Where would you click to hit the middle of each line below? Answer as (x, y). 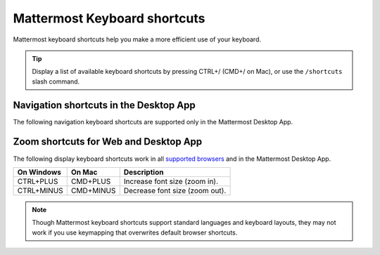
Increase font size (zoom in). (171, 181)
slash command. (56, 81)
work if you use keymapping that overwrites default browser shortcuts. (135, 233)
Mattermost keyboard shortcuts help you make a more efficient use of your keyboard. (137, 39)
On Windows (39, 172)
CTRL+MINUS (40, 190)
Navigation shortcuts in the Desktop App (104, 105)
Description (144, 172)
